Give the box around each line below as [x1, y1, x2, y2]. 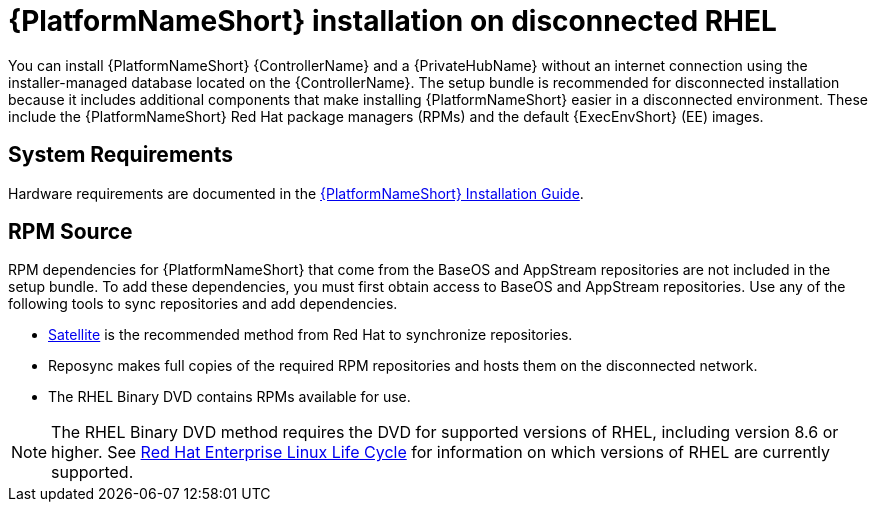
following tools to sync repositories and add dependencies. [8, 295, 398, 313]
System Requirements [8, 142, 233, 168]
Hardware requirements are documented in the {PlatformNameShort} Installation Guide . [8, 184, 584, 202]
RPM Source [8, 219, 133, 245]
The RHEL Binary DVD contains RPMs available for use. [48, 388, 411, 406]
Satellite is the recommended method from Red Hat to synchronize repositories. [48, 326, 573, 344]
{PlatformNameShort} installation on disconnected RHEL [8, 4, 777, 38]
